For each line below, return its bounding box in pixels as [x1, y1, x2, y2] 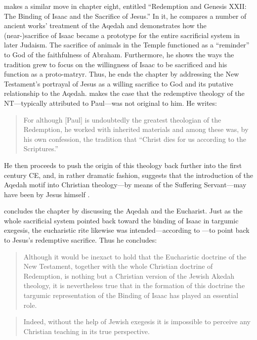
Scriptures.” [23, 143, 58, 154]
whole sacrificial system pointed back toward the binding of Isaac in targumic [4, 215, 239, 225]
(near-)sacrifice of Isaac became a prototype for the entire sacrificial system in [4, 30, 240, 40]
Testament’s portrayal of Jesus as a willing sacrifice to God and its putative [4, 78, 233, 88]
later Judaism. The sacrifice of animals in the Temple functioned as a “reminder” [4, 40, 250, 50]
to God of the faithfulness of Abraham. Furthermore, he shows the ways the [4, 49, 234, 59]
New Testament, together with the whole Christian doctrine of [23, 261, 213, 271]
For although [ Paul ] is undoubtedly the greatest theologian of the [23, 114, 221, 125]
